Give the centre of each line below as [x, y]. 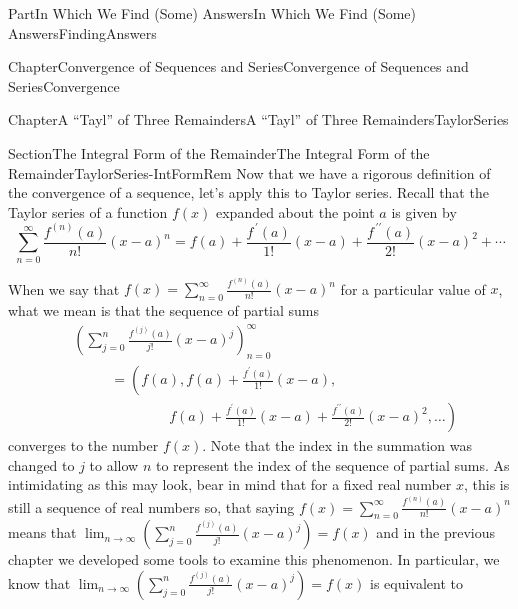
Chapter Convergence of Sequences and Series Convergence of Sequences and [238, 66]
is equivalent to [417, 582]
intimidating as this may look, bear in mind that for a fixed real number [230, 484]
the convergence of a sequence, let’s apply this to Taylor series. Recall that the [248, 192]
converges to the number [83, 445]
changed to [41, 464]
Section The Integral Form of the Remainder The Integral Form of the [219, 152]
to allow [114, 464]
